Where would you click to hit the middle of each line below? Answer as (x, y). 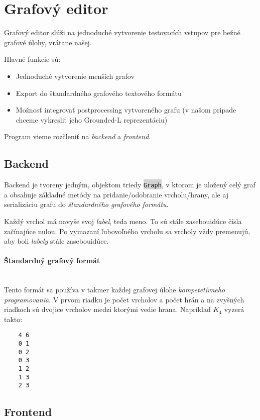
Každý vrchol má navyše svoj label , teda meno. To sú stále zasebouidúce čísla (123, 221)
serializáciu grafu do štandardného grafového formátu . (86, 204)
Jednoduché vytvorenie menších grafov (75, 76)
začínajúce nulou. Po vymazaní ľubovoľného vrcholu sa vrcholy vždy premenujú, (127, 231)
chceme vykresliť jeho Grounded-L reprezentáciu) (92, 119)
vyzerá (234, 309)
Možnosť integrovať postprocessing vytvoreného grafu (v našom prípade (126, 110)
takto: (13, 319)
